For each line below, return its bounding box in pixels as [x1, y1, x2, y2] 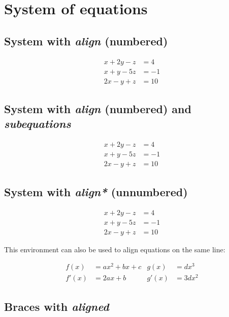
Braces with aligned [4, 298, 109, 314]
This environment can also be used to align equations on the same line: [4, 244, 225, 254]
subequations [4, 116, 71, 131]
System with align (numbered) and [4, 101, 191, 117]
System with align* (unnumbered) [4, 183, 188, 199]
